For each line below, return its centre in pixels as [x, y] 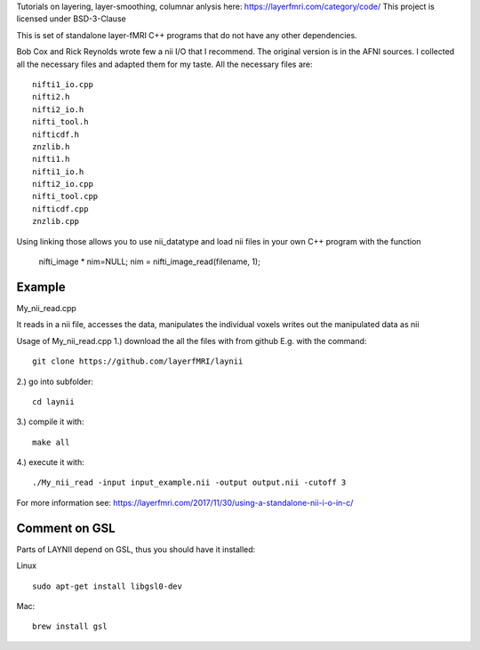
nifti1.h [51, 159]
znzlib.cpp [56, 221]
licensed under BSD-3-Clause [71, 19]
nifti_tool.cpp [65, 197]
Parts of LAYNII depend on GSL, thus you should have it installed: [136, 549]
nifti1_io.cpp [63, 84]
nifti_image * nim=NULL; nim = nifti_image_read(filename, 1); [150, 261]
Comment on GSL [66, 528]
